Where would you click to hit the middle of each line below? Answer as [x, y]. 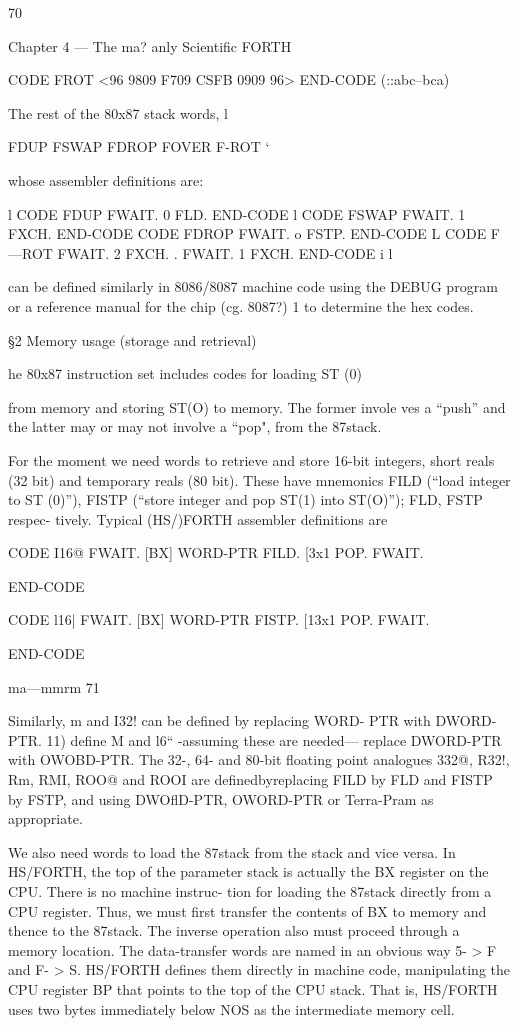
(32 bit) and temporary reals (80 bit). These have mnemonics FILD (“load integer [259, 479]
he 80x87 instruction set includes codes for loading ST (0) [185, 373]
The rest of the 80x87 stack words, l [118, 112]
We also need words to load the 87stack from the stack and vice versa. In [232, 851]
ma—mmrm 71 [54, 686]
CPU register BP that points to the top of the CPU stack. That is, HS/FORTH [253, 988]
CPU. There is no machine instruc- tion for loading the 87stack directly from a [250, 891]
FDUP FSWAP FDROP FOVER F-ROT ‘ [139, 146]
